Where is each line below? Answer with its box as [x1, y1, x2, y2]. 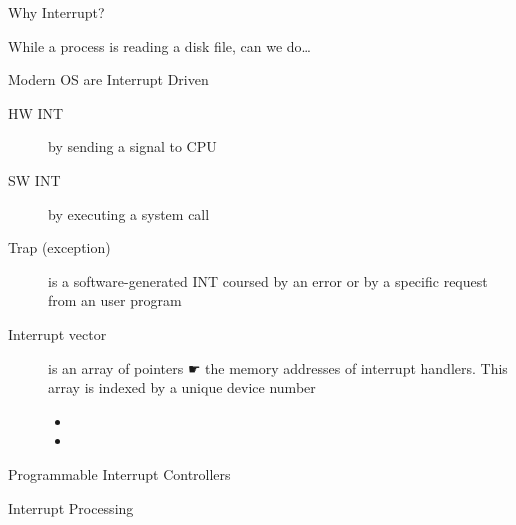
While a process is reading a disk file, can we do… [8, 35, 311, 56]
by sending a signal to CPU [48, 136, 217, 157]
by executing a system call [48, 203, 210, 224]
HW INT [8, 102, 64, 123]
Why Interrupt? [8, 2, 105, 22]
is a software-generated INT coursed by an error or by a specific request [48, 270, 488, 291]
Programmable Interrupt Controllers [8, 463, 231, 484]
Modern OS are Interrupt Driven [8, 69, 209, 90]
